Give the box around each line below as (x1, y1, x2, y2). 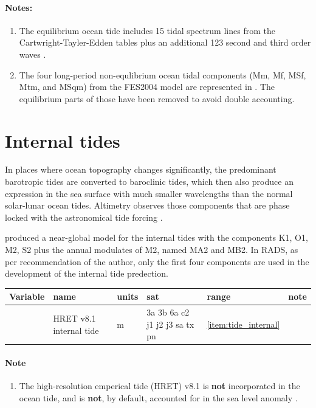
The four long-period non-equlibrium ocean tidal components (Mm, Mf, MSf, (19, 68, 306, 81)
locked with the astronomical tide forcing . (5, 210, 163, 223)
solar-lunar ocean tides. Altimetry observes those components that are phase (5, 199, 290, 212)
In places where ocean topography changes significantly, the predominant (5, 163, 276, 176)
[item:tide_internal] (207, 317, 280, 330)
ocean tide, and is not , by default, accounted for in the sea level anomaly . (19, 391, 298, 404)
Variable (9, 290, 45, 303)
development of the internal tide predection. (5, 267, 168, 280)
